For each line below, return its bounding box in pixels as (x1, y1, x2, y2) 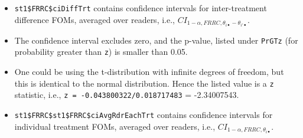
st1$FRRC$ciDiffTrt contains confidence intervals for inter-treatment (14, 2, 267, 14)
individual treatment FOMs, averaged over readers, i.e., (14, 120, 216, 132)
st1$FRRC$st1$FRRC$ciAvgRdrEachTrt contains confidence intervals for (14, 108, 273, 120)
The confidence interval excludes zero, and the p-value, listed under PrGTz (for (14, 34, 298, 46)
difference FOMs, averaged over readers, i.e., (14, 13, 175, 25)
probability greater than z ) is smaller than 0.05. (14, 45, 188, 58)
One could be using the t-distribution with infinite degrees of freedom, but (14, 65, 284, 78)
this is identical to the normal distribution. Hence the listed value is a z (14, 77, 274, 89)
